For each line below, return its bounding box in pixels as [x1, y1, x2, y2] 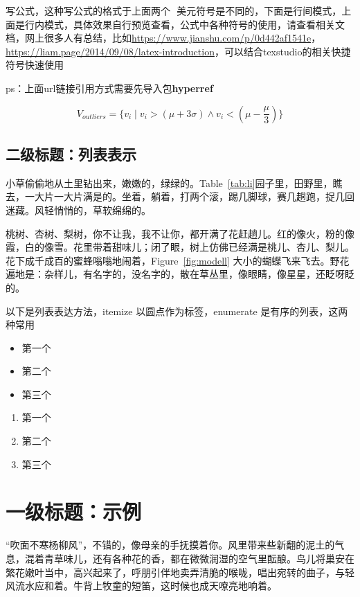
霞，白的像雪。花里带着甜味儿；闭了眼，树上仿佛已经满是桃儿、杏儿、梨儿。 [6, 240, 354, 254]
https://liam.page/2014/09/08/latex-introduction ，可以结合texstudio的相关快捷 [6, 44, 351, 58]
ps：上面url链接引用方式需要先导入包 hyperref [6, 80, 213, 95]
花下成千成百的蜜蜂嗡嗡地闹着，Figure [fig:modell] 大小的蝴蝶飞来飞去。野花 [6, 253, 350, 267]
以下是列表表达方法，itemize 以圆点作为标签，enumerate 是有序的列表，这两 [6, 303, 348, 318]
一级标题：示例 [6, 497, 142, 526]
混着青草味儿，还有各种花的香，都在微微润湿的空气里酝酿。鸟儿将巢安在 [24, 551, 354, 565]
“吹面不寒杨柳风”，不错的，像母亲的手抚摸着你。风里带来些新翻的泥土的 [6, 537, 335, 552]
